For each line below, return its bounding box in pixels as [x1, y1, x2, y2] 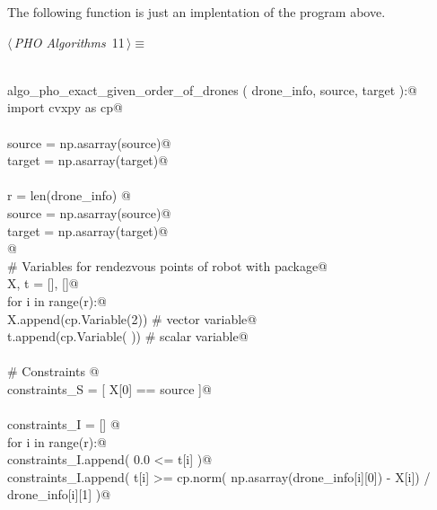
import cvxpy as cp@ [7, 98, 123, 117]
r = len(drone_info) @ [7, 186, 131, 205]
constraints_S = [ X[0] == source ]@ [7, 379, 212, 398]
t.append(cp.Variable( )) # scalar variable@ [7, 327, 249, 346]
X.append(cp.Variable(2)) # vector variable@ [7, 309, 258, 328]
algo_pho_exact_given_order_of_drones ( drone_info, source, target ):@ [7, 80, 417, 99]
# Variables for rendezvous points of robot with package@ [7, 256, 328, 275]
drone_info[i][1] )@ [7, 485, 111, 504]
